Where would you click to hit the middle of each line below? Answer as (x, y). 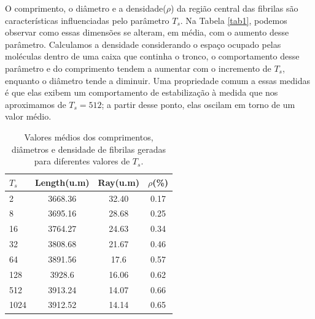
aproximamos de (36, 104)
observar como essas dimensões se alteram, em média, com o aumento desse (147, 32)
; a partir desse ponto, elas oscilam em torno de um (198, 104)
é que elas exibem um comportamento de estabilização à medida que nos (142, 92)
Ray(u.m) (119, 182)
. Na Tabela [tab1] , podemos (234, 20)
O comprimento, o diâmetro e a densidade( (86, 8)
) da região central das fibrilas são (234, 8)
